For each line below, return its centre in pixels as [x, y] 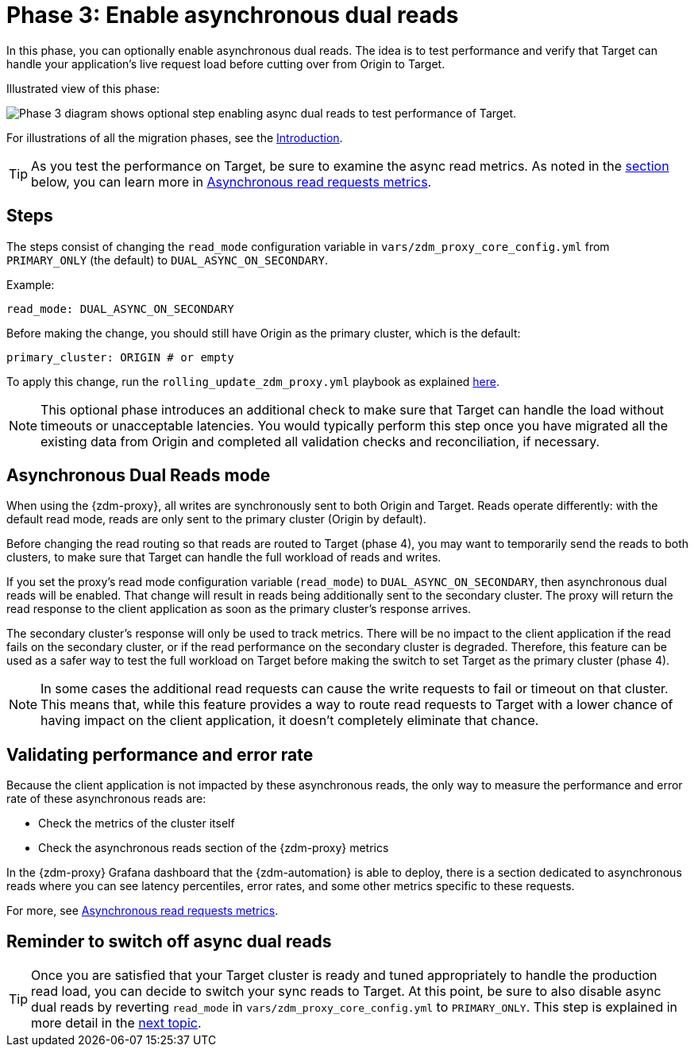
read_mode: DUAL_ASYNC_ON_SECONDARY [120, 309]
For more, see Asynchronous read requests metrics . [143, 911]
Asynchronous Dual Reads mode [139, 476]
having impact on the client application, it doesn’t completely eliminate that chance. [290, 721]
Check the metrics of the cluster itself [137, 823]
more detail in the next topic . [116, 1023]
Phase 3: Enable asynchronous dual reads [233, 15]
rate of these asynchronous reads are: [106, 799]
